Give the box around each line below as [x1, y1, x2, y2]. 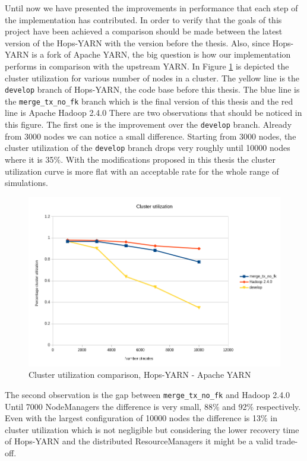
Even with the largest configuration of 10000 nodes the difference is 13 [5, 412, 261, 424]
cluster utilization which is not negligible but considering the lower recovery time [5, 423, 299, 435]
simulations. [5, 176, 48, 189]
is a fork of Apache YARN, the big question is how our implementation [31, 48, 291, 61]
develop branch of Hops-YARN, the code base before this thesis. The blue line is [5, 83, 300, 96]
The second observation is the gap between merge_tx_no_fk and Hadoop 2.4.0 [5, 388, 290, 400]
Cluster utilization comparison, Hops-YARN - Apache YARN [29, 368, 251, 381]
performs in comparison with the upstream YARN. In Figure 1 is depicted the [5, 59, 289, 72]
